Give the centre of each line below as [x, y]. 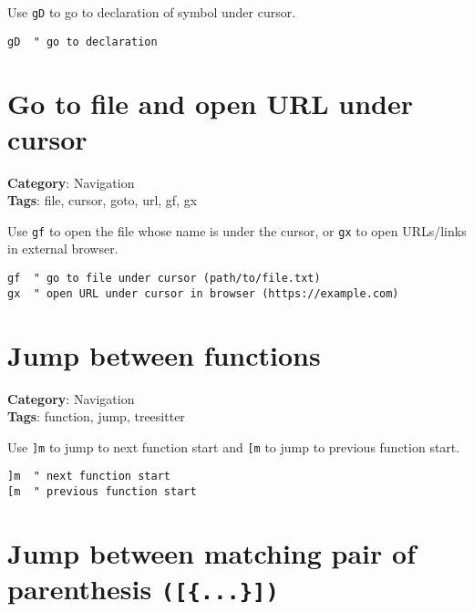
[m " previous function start [102, 492]
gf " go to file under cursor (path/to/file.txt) [164, 279]
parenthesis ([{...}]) [143, 589]
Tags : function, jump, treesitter [96, 416]
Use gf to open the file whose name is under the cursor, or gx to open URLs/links [237, 230]
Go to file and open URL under [210, 103]
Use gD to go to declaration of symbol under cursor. [152, 12]
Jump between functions [164, 354]
